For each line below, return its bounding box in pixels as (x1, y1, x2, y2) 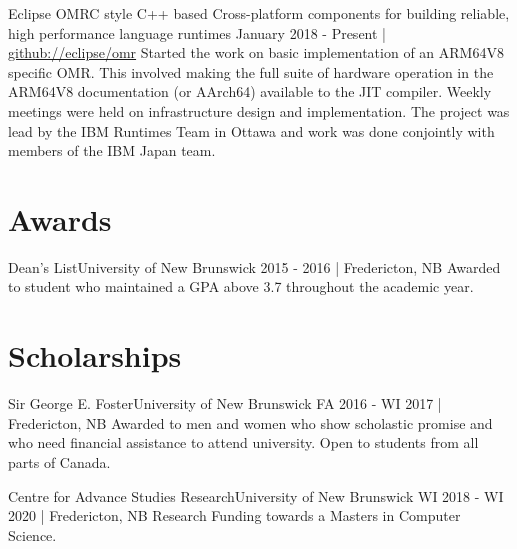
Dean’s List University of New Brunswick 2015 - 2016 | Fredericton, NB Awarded (8, 256, 501, 277)
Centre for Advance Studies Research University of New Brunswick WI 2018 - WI (8, 485, 504, 506)
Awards (8, 198, 112, 239)
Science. (8, 524, 57, 545)
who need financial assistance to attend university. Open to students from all (8, 432, 479, 453)
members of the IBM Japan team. (8, 140, 216, 161)
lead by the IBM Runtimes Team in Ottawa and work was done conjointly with (8, 120, 495, 141)
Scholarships (8, 335, 182, 376)
